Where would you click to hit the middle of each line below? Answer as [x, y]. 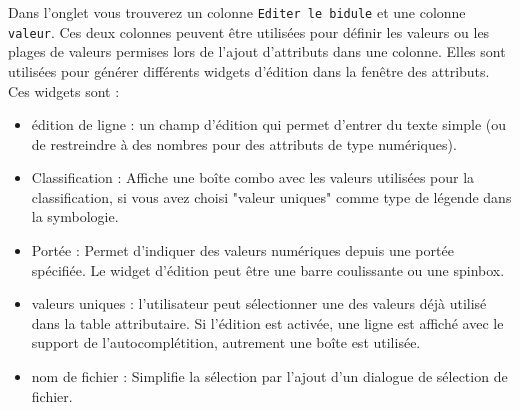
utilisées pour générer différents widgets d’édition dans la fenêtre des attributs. [249, 70]
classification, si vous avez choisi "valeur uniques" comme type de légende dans [271, 196]
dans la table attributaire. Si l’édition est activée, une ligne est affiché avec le [267, 322]
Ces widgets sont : [64, 90]
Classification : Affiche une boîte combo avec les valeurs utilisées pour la [253, 177]
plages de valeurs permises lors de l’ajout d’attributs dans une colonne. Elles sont [257, 51]
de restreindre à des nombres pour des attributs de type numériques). [244, 143]
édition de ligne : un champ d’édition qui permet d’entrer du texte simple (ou [269, 124]
